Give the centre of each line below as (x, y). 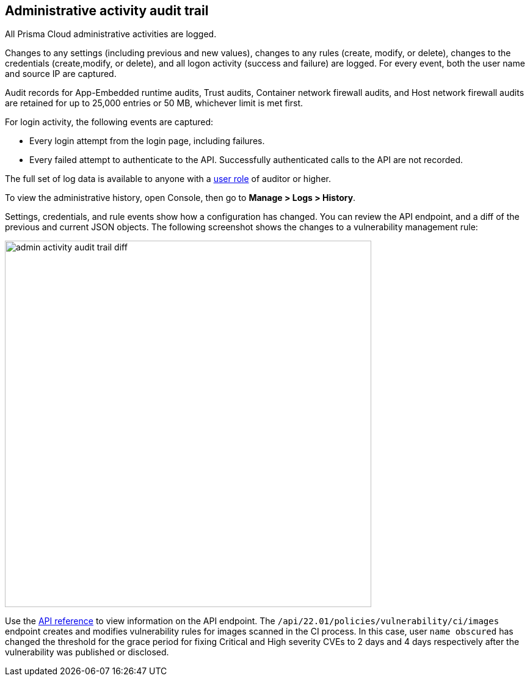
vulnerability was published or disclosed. (87, 652)
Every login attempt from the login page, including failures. (147, 141)
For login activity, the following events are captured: (109, 122)
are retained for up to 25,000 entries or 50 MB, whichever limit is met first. (154, 103)
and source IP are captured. (61, 74)
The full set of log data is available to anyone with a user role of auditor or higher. (168, 179)
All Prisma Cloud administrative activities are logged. (111, 34)
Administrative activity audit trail (107, 11)
